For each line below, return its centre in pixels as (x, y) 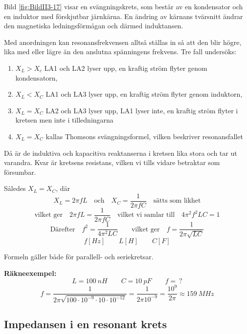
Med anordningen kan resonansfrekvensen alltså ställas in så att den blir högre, (123, 42)
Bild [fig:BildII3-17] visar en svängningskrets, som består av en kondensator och (123, 6)
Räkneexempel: (30, 273)
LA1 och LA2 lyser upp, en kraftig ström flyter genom (126, 68)
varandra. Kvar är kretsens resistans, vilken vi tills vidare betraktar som (112, 162)
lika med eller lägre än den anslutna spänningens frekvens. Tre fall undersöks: (120, 52)
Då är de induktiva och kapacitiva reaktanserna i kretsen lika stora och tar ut (121, 153)
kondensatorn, (36, 77)
